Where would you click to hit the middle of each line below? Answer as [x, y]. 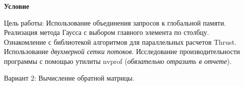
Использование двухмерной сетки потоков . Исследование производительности [122, 51]
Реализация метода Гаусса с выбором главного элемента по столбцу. [106, 32]
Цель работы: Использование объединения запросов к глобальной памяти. [115, 22]
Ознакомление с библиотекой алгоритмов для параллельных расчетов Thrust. [120, 42]
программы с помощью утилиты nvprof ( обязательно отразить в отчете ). [118, 61]
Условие [17, 6]
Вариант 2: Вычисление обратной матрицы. [69, 77]
